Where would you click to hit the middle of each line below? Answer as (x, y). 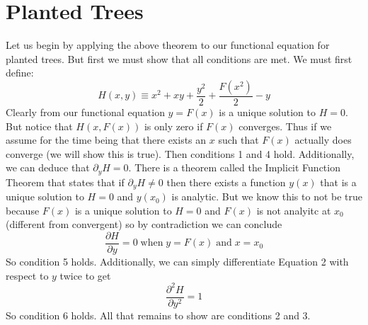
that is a (338, 182)
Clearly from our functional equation (85, 112)
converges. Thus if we (285, 126)
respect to (27, 275)
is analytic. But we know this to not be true (267, 196)
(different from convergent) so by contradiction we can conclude (144, 224)
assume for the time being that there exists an (106, 140)
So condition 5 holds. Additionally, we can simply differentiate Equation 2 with (177, 262)
